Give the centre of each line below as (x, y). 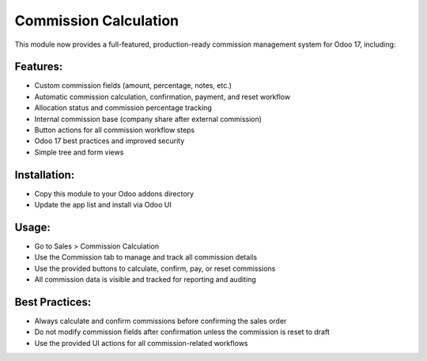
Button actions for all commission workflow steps (115, 130)
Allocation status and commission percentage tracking (123, 108)
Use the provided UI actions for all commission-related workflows (141, 343)
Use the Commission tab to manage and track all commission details (145, 257)
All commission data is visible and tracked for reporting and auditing (145, 279)
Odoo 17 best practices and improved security (110, 141)
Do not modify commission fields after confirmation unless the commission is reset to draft (182, 332)
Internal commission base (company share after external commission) (148, 119)
